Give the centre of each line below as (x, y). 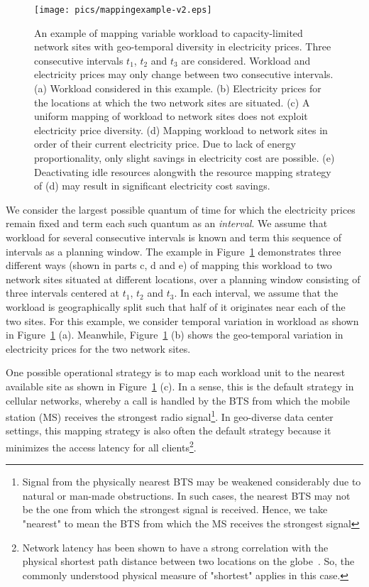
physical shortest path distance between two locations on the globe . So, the (188, 561)
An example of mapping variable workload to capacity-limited (169, 32)
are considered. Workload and (246, 60)
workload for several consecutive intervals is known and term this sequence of (174, 237)
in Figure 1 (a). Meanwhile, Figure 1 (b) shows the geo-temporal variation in (175, 335)
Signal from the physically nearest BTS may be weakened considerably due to (192, 482)
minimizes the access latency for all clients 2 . (101, 446)
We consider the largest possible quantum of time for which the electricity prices (181, 209)
